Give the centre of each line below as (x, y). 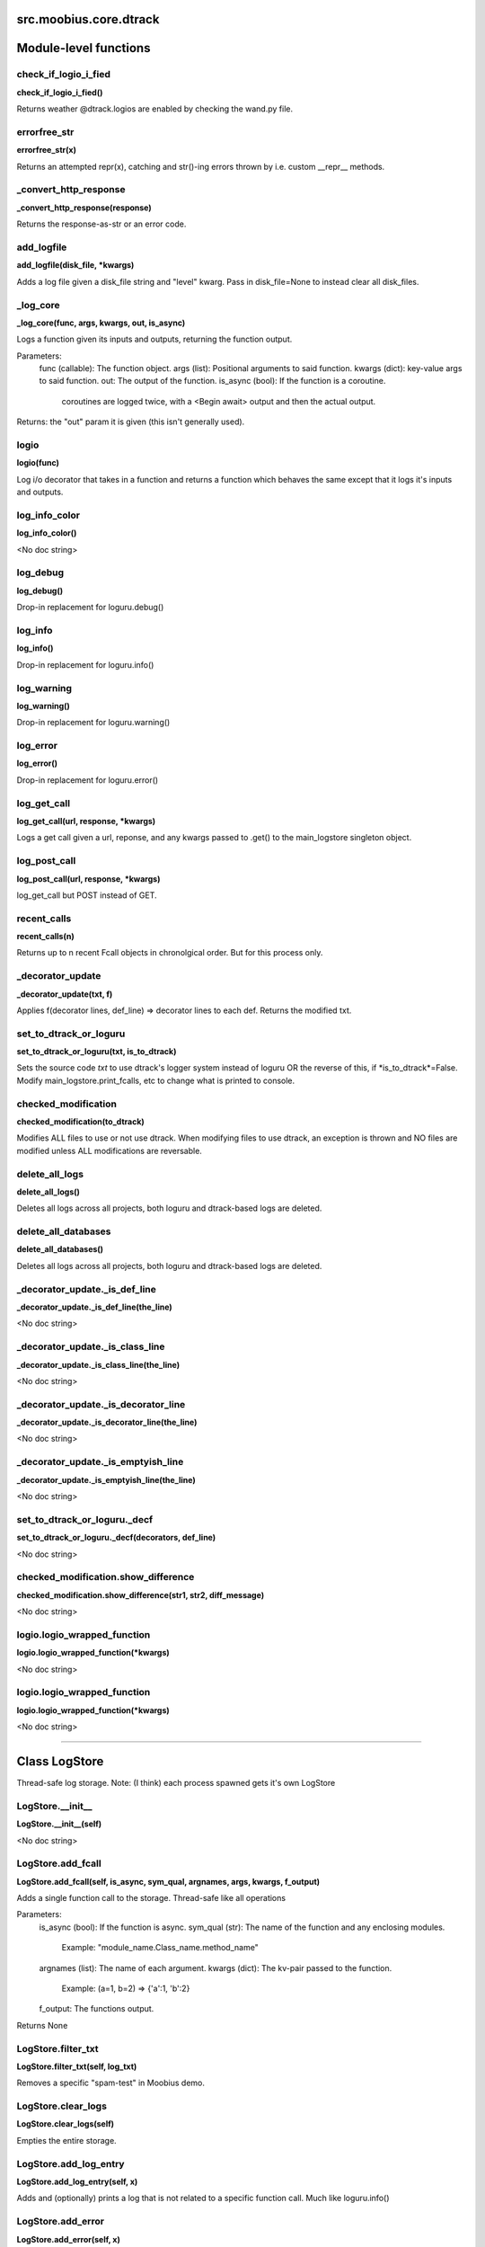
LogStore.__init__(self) (59, 1824)
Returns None (42, 2025)
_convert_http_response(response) (84, 208)
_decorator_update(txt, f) (65, 994)
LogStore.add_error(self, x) (68, 2239)
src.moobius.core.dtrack (88, 19)
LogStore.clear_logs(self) (66, 2124)
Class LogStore (60, 1761)
